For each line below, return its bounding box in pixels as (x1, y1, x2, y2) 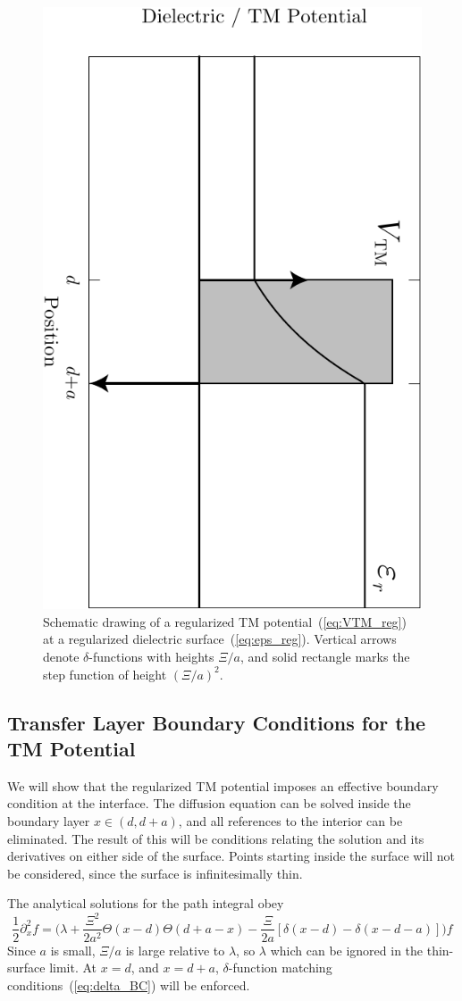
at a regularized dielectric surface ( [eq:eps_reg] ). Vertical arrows (43, 630, 397, 648)
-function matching (228, 958, 332, 977)
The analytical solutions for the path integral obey (7, 894, 284, 913)
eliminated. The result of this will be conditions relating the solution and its (7, 829, 424, 847)
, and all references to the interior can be (178, 812, 403, 830)
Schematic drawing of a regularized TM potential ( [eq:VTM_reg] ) (43, 612, 407, 630)
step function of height (43, 664, 167, 683)
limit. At (49, 958, 97, 977)
